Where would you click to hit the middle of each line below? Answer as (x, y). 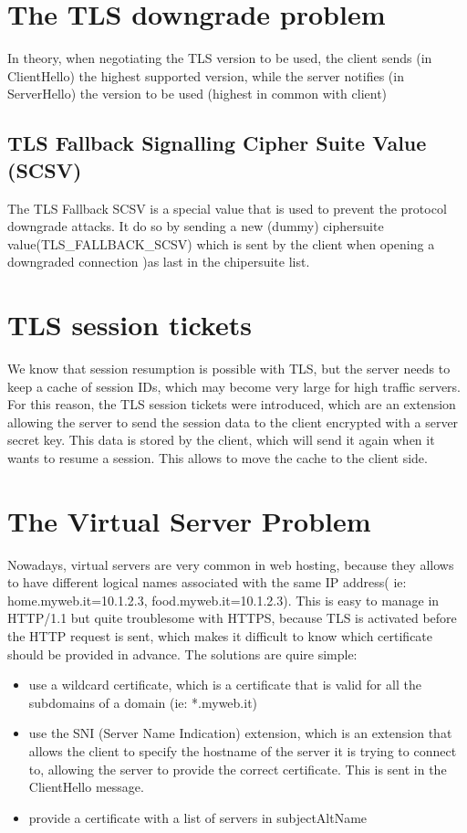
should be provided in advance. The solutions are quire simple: (182, 654)
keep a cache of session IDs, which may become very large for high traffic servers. (234, 386)
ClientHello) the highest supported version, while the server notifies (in (206, 75)
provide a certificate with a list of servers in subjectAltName (198, 817)
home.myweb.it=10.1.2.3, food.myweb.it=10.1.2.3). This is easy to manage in (223, 600)
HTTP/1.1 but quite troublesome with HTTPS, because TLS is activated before (232, 618)
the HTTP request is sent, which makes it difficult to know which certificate (220, 636)
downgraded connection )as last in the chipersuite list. (159, 262)
